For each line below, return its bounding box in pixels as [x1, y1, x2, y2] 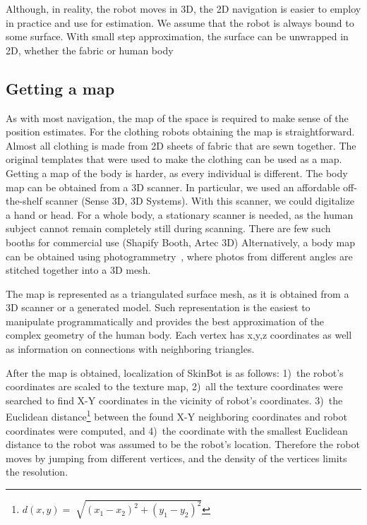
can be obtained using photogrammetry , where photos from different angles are [6, 248, 353, 263]
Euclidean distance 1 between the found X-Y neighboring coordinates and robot [6, 407, 347, 424]
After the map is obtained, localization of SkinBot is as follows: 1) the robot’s [6, 365, 344, 380]
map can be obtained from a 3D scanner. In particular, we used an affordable [6, 179, 340, 194]
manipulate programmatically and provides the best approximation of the [6, 313, 325, 328]
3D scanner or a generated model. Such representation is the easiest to [6, 300, 311, 315]
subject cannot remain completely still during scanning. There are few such [6, 221, 331, 236]
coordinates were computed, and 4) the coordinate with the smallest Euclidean [6, 423, 348, 437]
